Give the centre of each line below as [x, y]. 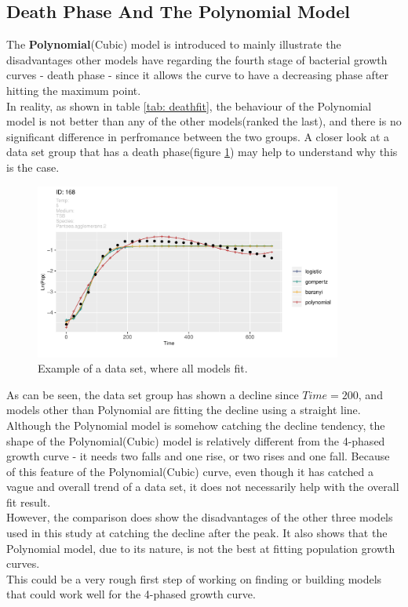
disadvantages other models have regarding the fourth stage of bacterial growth [197, 59]
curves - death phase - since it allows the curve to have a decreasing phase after [198, 75]
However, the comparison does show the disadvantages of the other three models [200, 517]
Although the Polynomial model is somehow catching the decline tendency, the [196, 425]
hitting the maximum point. [74, 90]
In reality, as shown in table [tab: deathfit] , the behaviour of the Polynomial [189, 105]
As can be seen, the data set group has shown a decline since [153, 394]
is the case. [33, 167]
